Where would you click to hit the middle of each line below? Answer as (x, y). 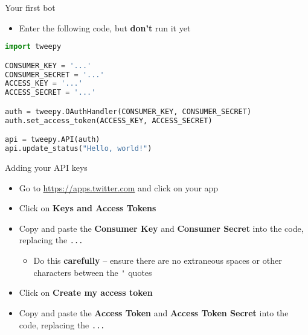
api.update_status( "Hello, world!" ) (79, 149)
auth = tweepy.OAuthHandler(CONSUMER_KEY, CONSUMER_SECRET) (128, 111)
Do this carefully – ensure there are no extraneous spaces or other (158, 260)
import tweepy (33, 47)
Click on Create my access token (86, 292)
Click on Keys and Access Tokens (88, 208)
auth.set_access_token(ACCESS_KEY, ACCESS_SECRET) (109, 120)
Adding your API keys (46, 168)
